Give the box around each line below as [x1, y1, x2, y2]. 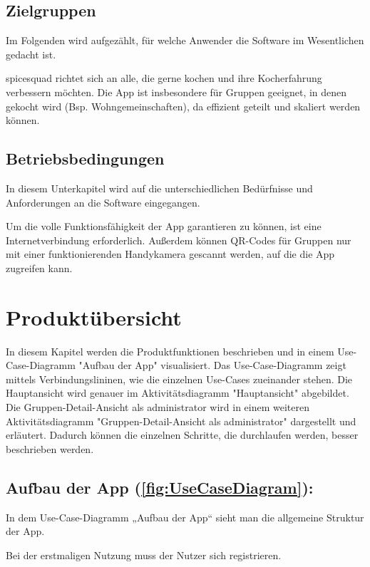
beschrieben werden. [6, 441, 94, 456]
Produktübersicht [6, 302, 182, 331]
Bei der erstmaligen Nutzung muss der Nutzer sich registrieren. [6, 547, 282, 562]
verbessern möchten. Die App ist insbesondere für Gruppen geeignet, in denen [6, 84, 347, 99]
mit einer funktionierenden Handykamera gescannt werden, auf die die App [6, 246, 335, 261]
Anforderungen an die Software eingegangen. [6, 194, 200, 209]
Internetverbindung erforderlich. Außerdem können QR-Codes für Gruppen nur [6, 232, 351, 247]
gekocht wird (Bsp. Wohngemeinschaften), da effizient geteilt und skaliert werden [6, 98, 361, 113]
